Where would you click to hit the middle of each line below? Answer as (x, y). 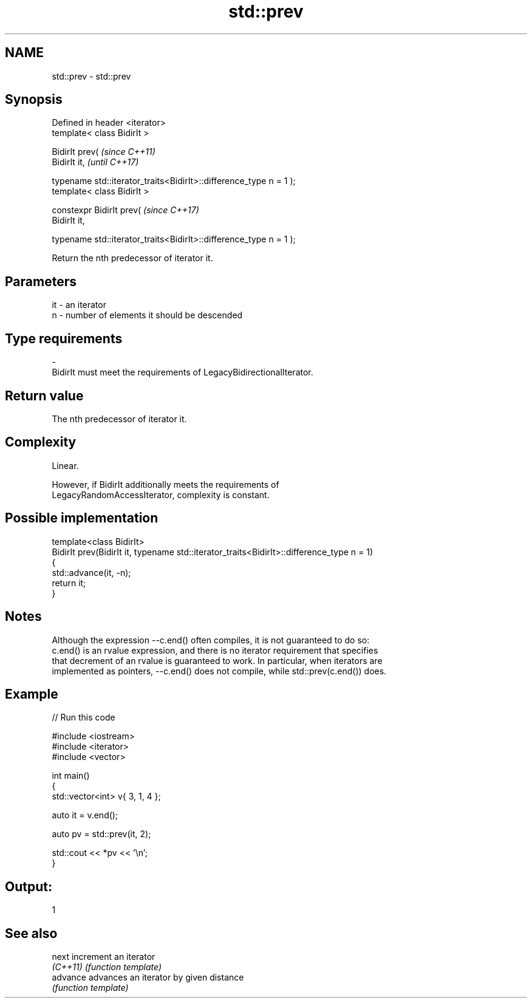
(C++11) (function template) (107, 967)
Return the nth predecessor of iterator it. (132, 258)
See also (31, 933)
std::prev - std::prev (91, 76)
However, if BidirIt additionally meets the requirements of (165, 484)
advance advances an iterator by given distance (148, 977)
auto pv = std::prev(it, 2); (101, 834)
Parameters (41, 281)
